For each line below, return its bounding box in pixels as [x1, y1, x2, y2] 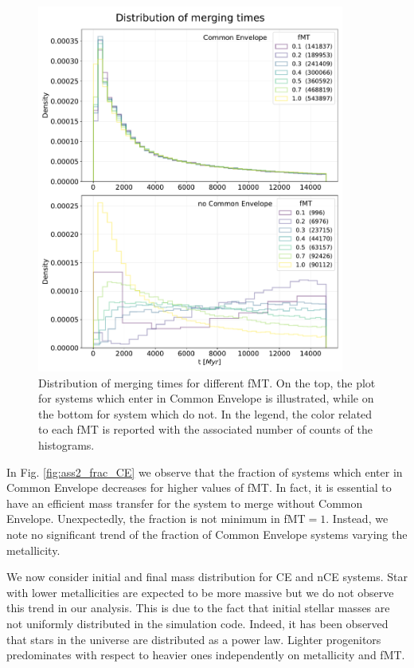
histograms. [38, 437, 95, 454]
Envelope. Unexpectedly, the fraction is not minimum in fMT [6, 510, 306, 527]
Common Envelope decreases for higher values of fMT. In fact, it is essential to [6, 479, 392, 496]
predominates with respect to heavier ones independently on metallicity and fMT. [6, 646, 405, 663]
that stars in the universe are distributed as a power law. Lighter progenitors [6, 631, 381, 647]
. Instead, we [326, 510, 389, 527]
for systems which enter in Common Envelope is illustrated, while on [38, 390, 374, 407]
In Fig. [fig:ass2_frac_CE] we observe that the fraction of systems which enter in [6, 463, 403, 480]
